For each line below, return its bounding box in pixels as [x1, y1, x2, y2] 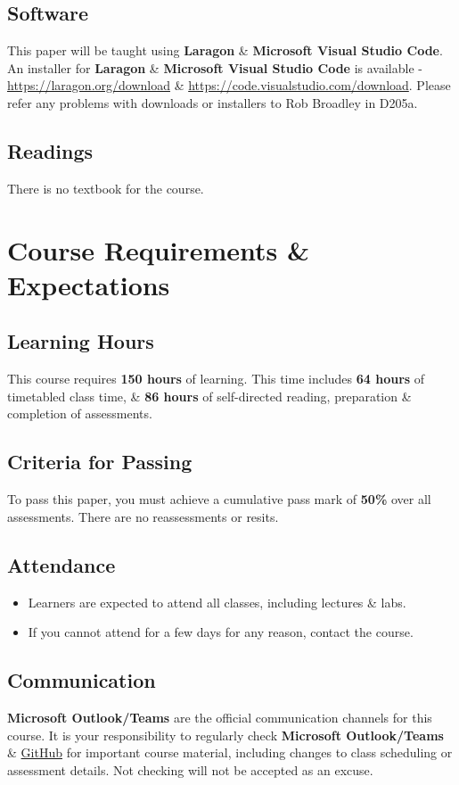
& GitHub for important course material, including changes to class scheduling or [7, 743, 453, 762]
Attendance [7, 550, 116, 578]
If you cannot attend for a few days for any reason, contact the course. [28, 623, 414, 641]
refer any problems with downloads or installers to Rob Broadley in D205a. [7, 93, 418, 112]
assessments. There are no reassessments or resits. [7, 507, 279, 525]
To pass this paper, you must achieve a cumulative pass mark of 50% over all [7, 490, 431, 508]
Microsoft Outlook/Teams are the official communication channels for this [7, 707, 432, 726]
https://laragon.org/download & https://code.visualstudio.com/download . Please [7, 76, 451, 95]
